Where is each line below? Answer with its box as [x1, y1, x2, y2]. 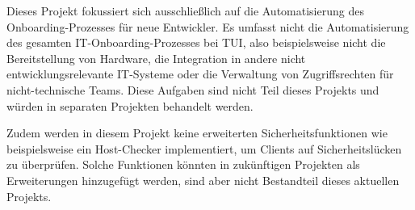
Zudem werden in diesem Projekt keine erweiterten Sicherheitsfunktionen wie [6, 124, 388, 141]
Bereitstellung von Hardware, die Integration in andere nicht [6, 49, 306, 66]
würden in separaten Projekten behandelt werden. [6, 97, 254, 114]
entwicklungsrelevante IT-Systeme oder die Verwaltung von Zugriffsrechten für [6, 65, 394, 82]
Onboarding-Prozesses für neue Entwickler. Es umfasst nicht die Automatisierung [6, 18, 409, 35]
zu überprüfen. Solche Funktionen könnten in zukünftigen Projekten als [6, 156, 360, 173]
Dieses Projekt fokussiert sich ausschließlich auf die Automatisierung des [6, 2, 364, 19]
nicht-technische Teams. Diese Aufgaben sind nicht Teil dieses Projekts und [6, 81, 379, 98]
